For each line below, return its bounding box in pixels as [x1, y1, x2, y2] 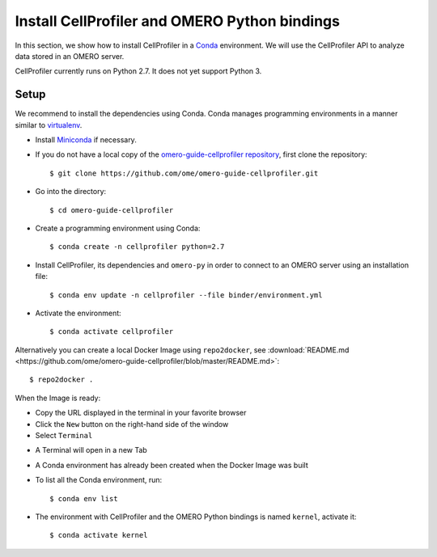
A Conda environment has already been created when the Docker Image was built [35, 460, 308, 470]
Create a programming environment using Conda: [35, 223, 201, 233]
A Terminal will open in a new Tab [35, 445, 147, 455]
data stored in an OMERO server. [15, 51, 125, 61]
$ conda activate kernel [49, 530, 148, 540]
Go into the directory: [35, 187, 107, 196]
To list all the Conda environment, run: [35, 475, 163, 485]
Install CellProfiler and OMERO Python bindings [15, 12, 340, 30]
